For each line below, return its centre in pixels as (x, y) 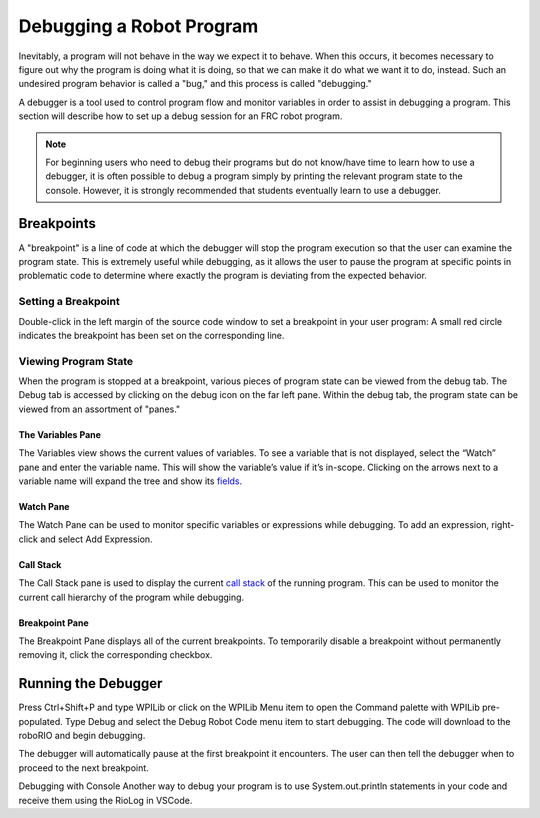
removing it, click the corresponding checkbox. (115, 655)
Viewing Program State (76, 361)
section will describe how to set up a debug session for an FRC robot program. (180, 116)
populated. (41, 721)
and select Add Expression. (97, 539)
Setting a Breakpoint (69, 302)
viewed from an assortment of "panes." (99, 409)
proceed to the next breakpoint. (83, 767)
